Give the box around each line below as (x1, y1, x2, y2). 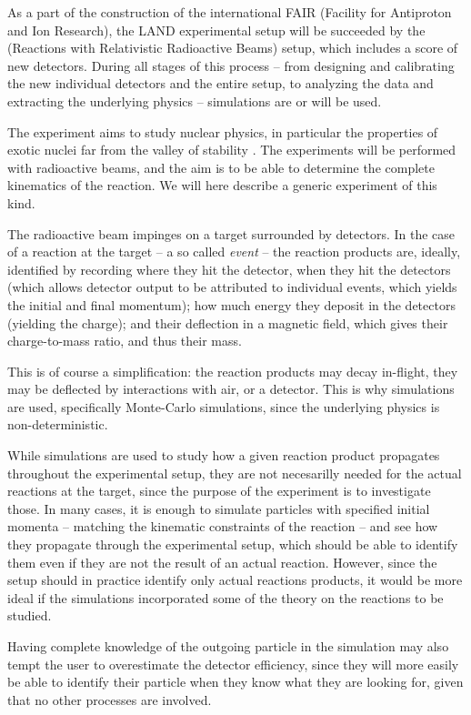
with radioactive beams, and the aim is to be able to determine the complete (7, 157, 435, 176)
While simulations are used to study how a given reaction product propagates (7, 446, 440, 465)
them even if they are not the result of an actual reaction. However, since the (7, 552, 437, 571)
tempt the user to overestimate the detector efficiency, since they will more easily (7, 654, 459, 673)
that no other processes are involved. (7, 690, 212, 709)
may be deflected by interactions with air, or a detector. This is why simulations (7, 379, 455, 398)
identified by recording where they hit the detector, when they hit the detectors (7, 259, 451, 278)
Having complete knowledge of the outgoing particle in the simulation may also (7, 637, 449, 655)
